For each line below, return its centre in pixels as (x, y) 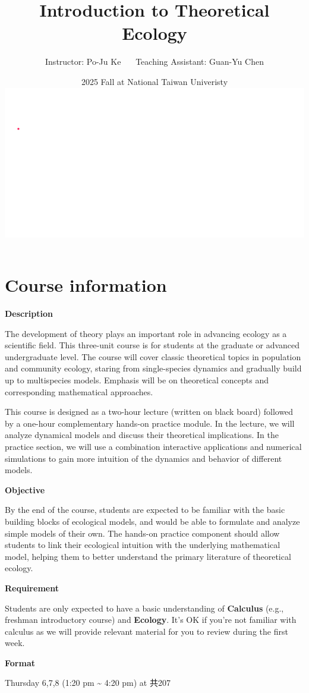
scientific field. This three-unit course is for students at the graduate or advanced (152, 345)
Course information (86, 285)
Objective (25, 489)
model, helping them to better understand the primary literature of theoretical (148, 556)
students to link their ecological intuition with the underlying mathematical (143, 545)
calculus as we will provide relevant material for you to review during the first (146, 631)
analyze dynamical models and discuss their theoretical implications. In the (142, 435)
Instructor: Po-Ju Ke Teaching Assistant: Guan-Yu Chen (154, 62)
